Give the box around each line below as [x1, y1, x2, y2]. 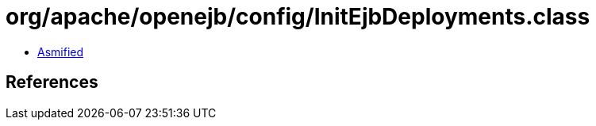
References [6, 72, 98, 93]
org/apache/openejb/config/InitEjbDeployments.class [6, 3, 590, 30]
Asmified [37, 44, 84, 59]
